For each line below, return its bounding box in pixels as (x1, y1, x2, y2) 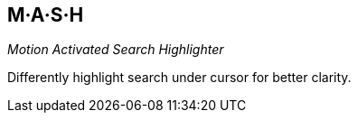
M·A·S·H (7, 4, 84, 26)
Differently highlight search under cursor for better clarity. (7, 69, 352, 86)
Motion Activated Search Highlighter (7, 42, 224, 58)
